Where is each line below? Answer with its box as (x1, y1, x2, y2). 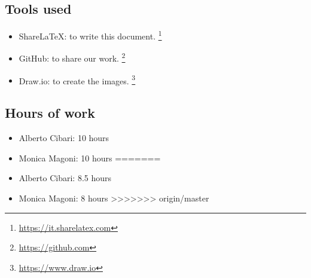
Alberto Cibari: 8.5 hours (19, 172, 112, 184)
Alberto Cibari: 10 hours (19, 132, 109, 144)
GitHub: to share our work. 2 (19, 50, 126, 65)
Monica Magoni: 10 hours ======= (19, 151, 161, 164)
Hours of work (5, 103, 95, 122)
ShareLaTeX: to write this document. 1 (19, 28, 162, 42)
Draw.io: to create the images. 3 (19, 72, 136, 87)
